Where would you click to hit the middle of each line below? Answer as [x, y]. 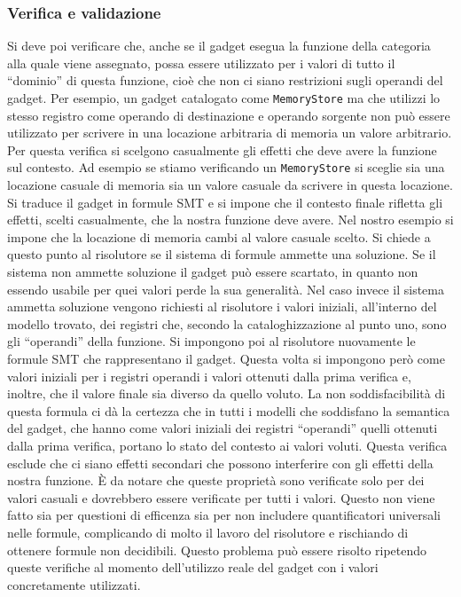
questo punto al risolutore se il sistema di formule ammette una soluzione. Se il [222, 254]
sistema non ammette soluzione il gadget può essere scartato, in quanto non [213, 272]
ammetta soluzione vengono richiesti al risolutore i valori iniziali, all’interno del [222, 306]
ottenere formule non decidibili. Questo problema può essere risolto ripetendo [217, 550]
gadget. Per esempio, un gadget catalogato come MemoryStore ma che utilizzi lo [224, 98]
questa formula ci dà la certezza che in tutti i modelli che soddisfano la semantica [229, 410]
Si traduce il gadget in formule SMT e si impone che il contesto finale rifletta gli [225, 202]
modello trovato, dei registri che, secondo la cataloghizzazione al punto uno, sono [227, 323]
